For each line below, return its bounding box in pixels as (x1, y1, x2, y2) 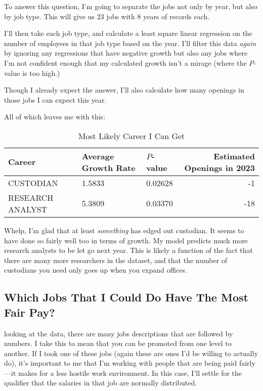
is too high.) (22, 67, 60, 78)
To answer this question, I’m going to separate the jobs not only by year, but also (4, 1, 257, 11)
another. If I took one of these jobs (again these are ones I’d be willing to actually (4, 347, 258, 358)
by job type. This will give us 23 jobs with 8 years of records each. (4, 11, 210, 21)
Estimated (213, 150, 255, 162)
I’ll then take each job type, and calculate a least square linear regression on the (4, 28, 252, 38)
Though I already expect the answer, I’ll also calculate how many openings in (4, 84, 244, 95)
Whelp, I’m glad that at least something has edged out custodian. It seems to (4, 225, 244, 235)
